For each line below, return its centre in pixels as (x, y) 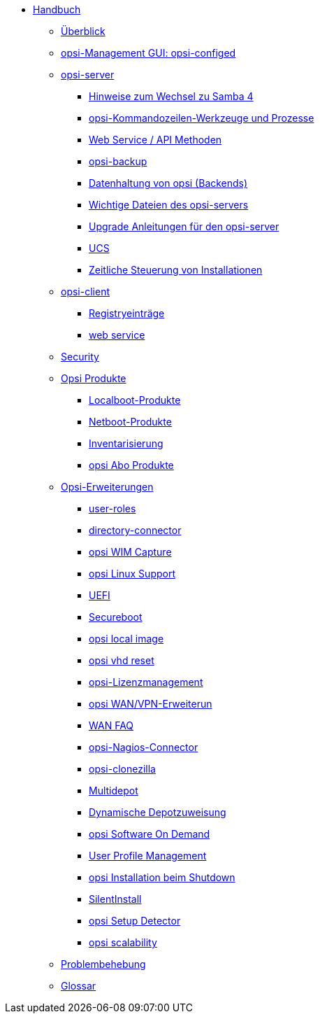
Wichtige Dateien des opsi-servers (169, 205)
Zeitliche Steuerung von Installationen (176, 270)
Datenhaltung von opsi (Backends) (168, 183)
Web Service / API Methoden (155, 140)
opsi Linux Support (132, 574)
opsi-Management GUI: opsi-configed (148, 53)
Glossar (79, 986)
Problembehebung (103, 964)
